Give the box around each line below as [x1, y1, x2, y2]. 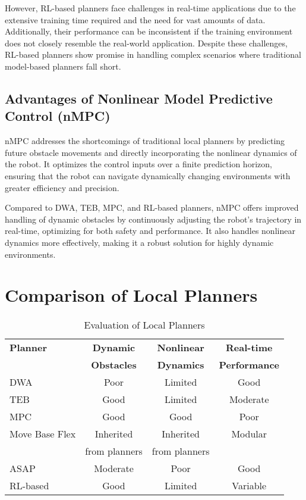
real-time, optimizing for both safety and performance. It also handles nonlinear [5, 224, 295, 237]
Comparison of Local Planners [5, 283, 258, 307]
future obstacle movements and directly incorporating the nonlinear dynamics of [5, 146, 297, 158]
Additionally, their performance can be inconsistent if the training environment [5, 25, 293, 37]
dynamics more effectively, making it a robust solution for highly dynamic [5, 236, 274, 248]
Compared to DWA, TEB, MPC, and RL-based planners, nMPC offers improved [5, 201, 299, 214]
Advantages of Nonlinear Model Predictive [5, 89, 273, 107]
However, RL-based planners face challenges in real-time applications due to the [5, 2, 296, 14]
